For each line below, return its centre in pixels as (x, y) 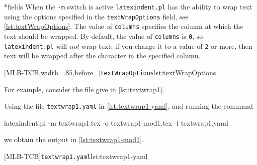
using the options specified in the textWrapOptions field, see (96, 16)
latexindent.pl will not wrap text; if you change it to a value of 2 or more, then (128, 46)
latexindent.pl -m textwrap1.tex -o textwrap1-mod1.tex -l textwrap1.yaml (116, 122)
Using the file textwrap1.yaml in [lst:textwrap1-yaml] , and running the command (128, 106)
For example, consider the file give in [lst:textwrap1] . (84, 89)
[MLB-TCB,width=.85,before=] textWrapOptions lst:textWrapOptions (110, 72)
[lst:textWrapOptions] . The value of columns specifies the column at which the (124, 26)
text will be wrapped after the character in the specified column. (102, 56)
